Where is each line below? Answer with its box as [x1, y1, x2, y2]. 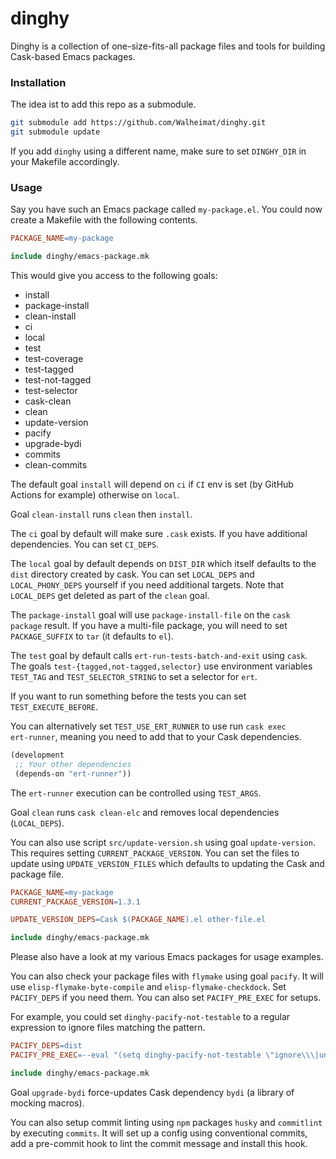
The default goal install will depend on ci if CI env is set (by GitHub [10, 478, 294, 491]
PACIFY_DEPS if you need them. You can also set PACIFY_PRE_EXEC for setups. [10, 992, 322, 1004]
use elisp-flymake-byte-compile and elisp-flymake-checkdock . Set [10, 981, 287, 993]
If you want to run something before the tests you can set [10, 690, 247, 702]
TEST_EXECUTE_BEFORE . [10, 701, 99, 713]
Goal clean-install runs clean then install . [10, 508, 193, 521]
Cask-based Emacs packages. [10, 50, 136, 62]
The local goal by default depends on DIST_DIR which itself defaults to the [10, 558, 317, 570]
